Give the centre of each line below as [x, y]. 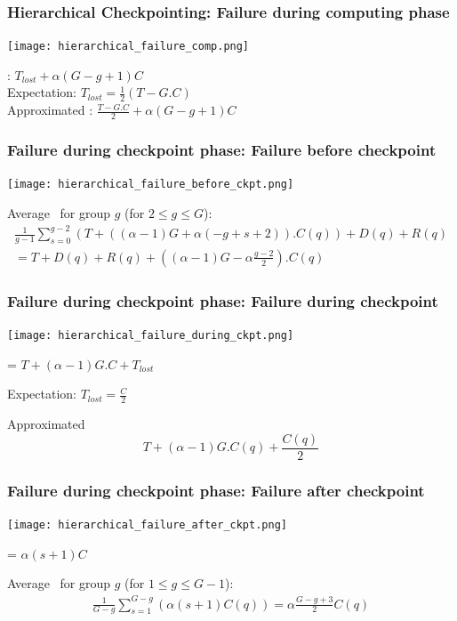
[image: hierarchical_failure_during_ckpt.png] [151, 336]
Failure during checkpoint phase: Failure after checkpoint [216, 490]
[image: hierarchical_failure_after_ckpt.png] [147, 525]
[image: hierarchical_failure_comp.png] [128, 47]
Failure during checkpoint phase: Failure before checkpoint [222, 150]
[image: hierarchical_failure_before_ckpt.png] [151, 185]
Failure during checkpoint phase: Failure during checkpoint [223, 300]
